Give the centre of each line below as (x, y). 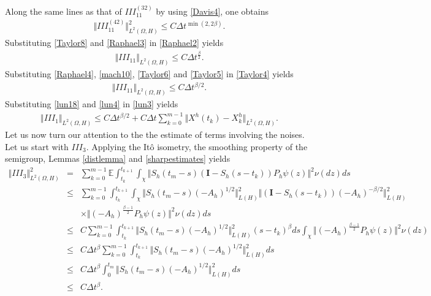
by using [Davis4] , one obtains (212, 11)
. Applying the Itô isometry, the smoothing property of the (197, 146)
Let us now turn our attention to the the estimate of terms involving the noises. (155, 135)
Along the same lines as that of (63, 11)
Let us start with (37, 146)
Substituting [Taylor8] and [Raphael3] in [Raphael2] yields (114, 43)
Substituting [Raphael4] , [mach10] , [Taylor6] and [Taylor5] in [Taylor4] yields (149, 74)
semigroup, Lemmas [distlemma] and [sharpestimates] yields (118, 158)
